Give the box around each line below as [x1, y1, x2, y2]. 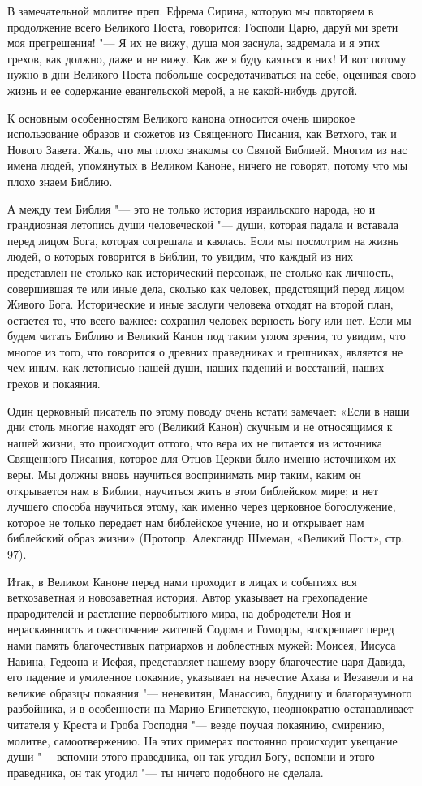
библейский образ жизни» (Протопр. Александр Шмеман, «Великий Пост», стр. [7, 529, 405, 546]
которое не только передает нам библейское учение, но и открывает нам [7, 513, 364, 530]
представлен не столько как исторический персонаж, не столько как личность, [7, 263, 394, 280]
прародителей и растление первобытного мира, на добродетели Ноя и [7, 604, 351, 621]
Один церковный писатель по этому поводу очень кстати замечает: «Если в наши [7, 402, 410, 419]
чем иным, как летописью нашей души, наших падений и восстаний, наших [7, 359, 385, 376]
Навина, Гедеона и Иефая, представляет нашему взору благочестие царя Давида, [7, 652, 406, 669]
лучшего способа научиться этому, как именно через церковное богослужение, [7, 498, 396, 515]
